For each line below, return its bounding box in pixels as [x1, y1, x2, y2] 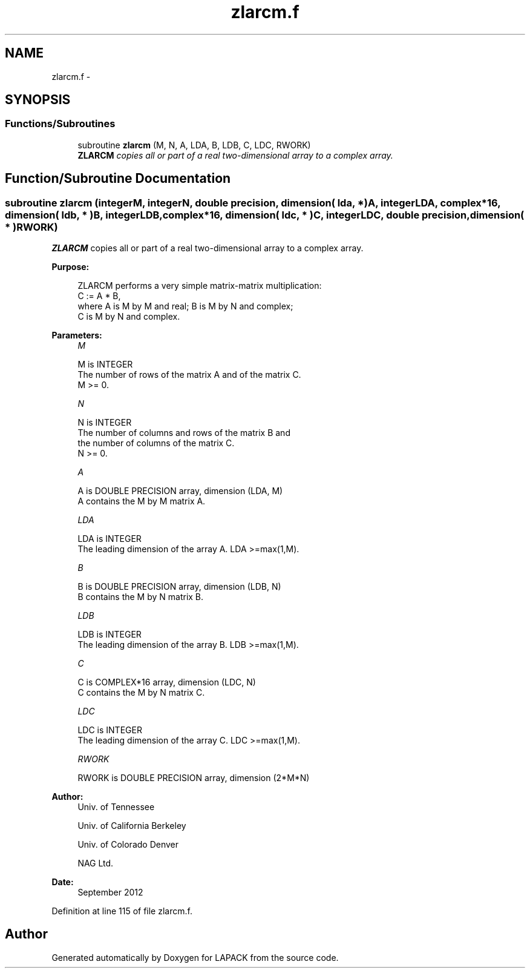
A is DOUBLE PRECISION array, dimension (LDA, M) [77, 486, 283, 496]
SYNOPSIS [5, 92, 71, 108]
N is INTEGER [77, 417, 132, 428]
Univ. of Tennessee [77, 802, 155, 813]
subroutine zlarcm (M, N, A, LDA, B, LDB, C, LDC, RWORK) [77, 139, 311, 150]
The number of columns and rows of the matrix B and [77, 427, 290, 438]
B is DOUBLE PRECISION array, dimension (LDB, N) [77, 581, 281, 592]
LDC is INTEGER [77, 725, 142, 736]
